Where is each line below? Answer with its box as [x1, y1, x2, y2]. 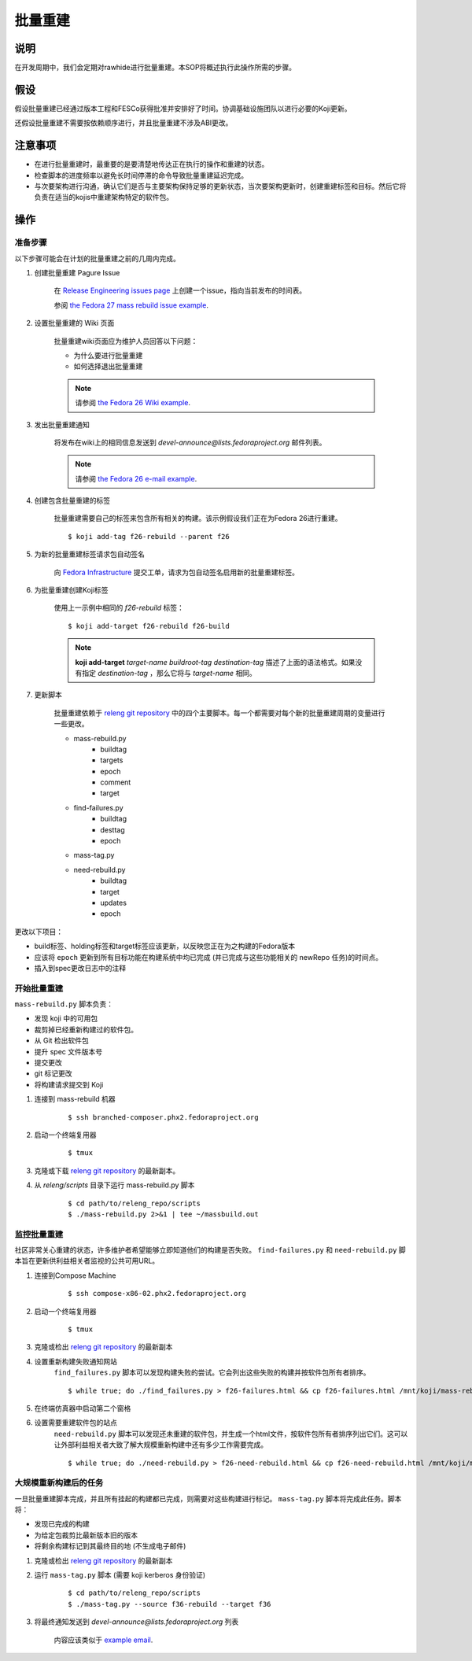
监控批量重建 [14, 1228, 64, 1239]
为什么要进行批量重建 [73, 350, 143, 360]
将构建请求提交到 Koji [34, 1080, 104, 1089]
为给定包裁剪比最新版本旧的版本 [34, 1530, 138, 1540]
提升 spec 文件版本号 [34, 1046, 102, 1056]
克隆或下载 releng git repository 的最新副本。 [34, 1165, 180, 1176]
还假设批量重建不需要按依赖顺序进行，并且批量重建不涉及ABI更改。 [14, 118, 233, 127]
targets [100, 755, 124, 765]
